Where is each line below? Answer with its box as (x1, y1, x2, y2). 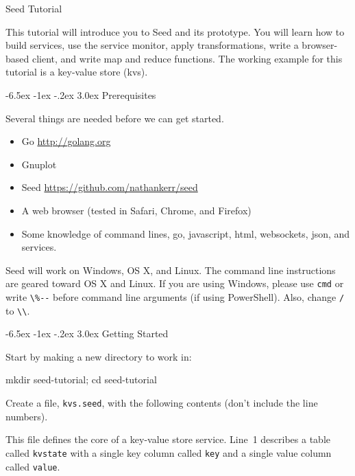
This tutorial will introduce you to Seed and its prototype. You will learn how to (5, 24, 345, 38)
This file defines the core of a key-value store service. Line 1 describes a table (5, 432, 331, 446)
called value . (5, 459, 60, 473)
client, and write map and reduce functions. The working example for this (32, 51, 343, 65)
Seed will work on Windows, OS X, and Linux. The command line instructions (5, 262, 336, 277)
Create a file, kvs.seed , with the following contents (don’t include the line (5, 396, 318, 410)
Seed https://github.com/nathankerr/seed (21, 180, 198, 194)
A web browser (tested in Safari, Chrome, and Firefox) (21, 203, 252, 217)
